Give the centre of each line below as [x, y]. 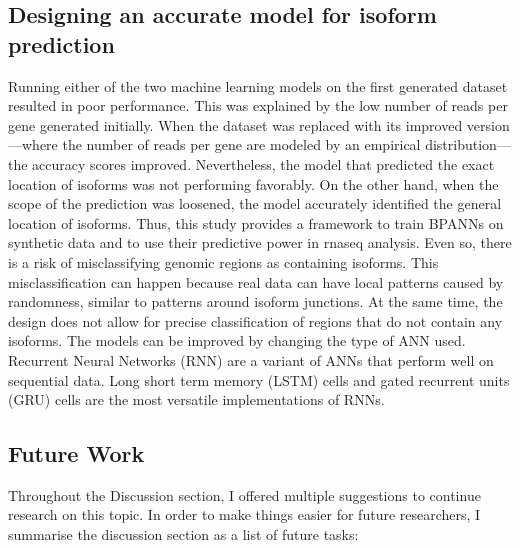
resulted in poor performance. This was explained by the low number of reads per [258, 105]
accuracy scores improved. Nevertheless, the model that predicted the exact [263, 163]
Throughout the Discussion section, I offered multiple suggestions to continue [244, 494]
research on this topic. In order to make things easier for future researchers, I [244, 514]
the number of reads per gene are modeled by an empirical [241, 144]
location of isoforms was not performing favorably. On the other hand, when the [253, 183]
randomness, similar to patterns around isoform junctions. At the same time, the [255, 301]
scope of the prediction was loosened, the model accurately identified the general [255, 203]
